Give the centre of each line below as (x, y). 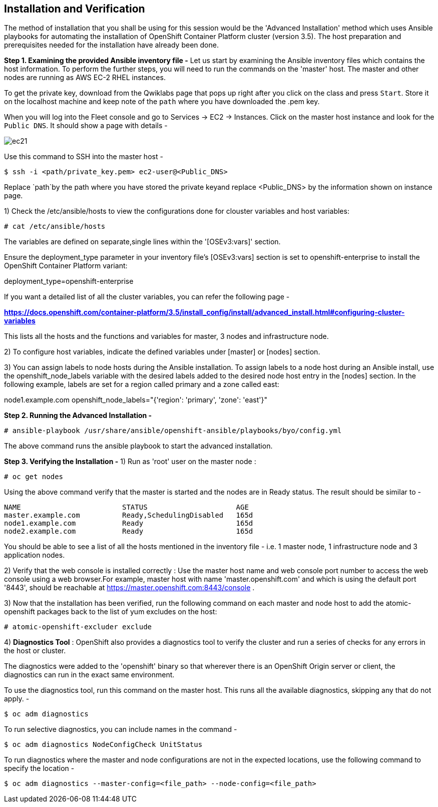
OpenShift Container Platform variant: (66, 266)
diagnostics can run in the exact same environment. (89, 675)
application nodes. (35, 555)
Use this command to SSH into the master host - (84, 157)
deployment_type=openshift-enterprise (69, 281)
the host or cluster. (35, 651)
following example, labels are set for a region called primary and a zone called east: (142, 384)
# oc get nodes (34, 477)
